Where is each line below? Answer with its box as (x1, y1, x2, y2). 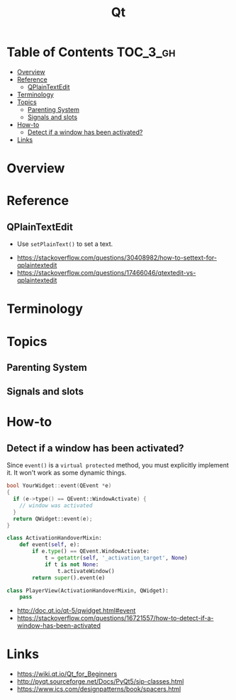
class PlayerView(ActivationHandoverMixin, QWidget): (6, 587, 169, 594)
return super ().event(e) (32, 574, 106, 582)
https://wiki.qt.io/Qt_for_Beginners (16, 670, 118, 678)
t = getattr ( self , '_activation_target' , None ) (44, 555, 189, 562)
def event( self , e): (19, 541, 80, 548)
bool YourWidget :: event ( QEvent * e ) (6, 482, 112, 489)
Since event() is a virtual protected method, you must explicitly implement (6, 461, 229, 470)
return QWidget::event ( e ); (13, 515, 93, 522)
